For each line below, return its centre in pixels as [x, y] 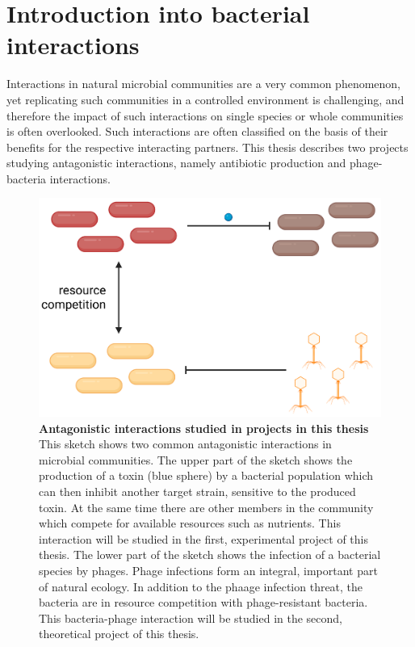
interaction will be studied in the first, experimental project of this [203, 538]
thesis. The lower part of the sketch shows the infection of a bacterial [210, 555]
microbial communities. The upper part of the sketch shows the [196, 459]
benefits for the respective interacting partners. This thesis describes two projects [207, 147]
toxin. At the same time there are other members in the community [206, 507]
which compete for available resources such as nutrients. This [190, 523]
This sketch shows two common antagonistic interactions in [185, 444]
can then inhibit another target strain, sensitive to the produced [197, 492]
